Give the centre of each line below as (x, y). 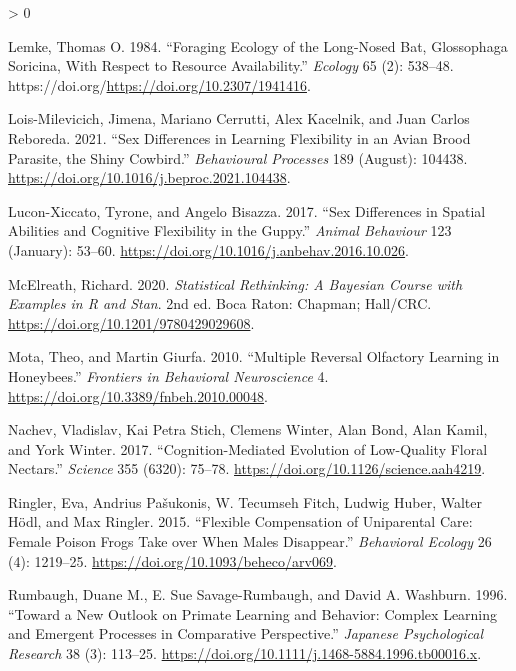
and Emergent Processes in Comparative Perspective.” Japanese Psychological (246, 633)
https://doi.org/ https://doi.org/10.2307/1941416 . (159, 84)
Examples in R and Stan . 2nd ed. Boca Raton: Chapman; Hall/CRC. (220, 303)
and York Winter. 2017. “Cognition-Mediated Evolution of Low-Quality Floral (248, 448)
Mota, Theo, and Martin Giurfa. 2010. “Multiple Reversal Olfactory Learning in (254, 356)
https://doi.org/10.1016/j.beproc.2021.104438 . (149, 177)
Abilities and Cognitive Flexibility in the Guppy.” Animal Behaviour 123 (230, 230)
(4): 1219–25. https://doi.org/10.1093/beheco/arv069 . (172, 560)
